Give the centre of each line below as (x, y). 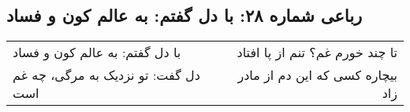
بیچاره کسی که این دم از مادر (317, 75)
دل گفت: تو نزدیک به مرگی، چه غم (106, 75)
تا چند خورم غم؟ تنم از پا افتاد (317, 52)
